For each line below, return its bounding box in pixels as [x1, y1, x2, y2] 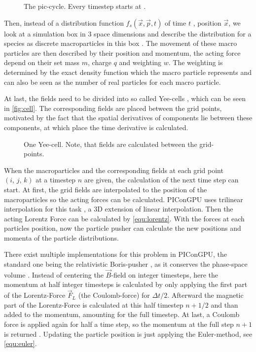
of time [165, 17, 186, 28]
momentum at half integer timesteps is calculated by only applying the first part [4, 279, 248, 289]
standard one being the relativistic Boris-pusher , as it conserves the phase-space [4, 259, 248, 269]
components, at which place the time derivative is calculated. [4, 122, 188, 132]
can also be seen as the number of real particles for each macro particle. [4, 76, 221, 87]
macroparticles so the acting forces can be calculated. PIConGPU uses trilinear [4, 194, 243, 204]
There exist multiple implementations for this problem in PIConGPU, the [4, 249, 227, 259]
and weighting [119, 57, 162, 68]
